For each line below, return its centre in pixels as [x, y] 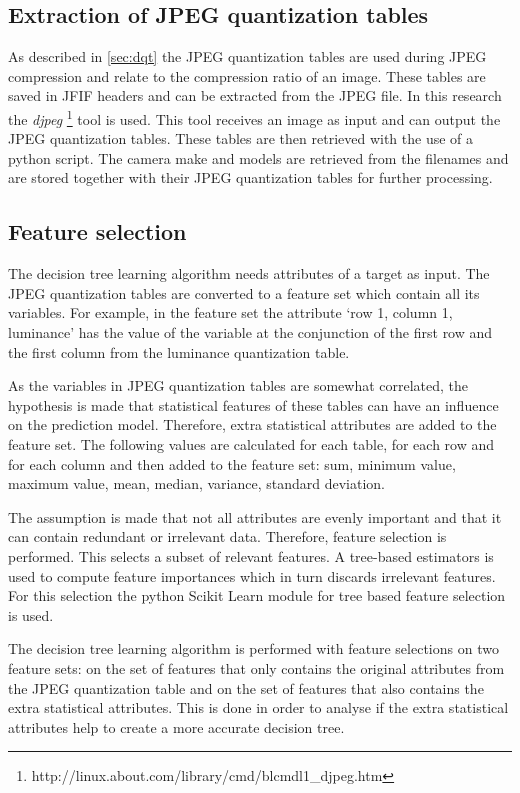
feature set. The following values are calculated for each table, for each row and [251, 443]
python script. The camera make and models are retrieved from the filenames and [258, 157]
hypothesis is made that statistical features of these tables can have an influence [253, 404]
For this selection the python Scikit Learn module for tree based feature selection [257, 595]
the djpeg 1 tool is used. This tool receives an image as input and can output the [254, 117]
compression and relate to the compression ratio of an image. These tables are [247, 75]
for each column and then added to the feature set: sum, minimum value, [232, 463]
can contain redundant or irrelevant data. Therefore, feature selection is [227, 536]
